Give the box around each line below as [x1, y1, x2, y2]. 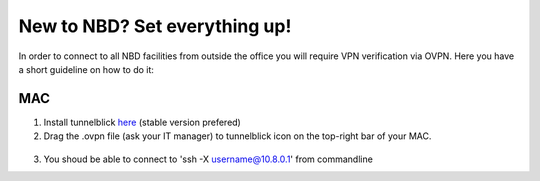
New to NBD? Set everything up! [18, 15, 292, 37]
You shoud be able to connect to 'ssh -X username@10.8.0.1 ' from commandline [43, 153, 374, 165]
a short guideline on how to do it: [18, 63, 155, 75]
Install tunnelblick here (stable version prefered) [43, 116, 242, 128]
